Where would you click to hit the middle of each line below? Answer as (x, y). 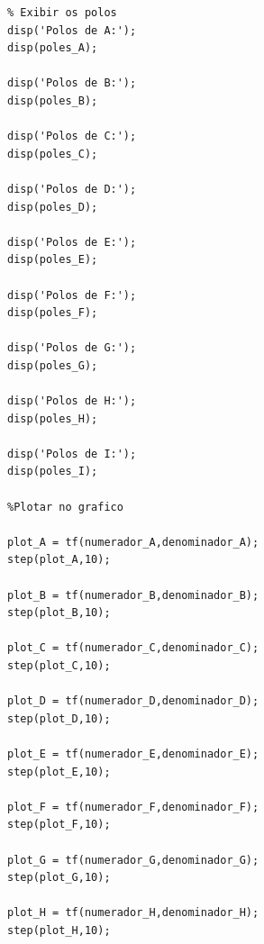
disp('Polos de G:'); (72, 348)
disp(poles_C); (53, 154)
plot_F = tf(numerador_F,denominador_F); (133, 807)
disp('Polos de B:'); (72, 83)
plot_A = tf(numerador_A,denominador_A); (133, 542)
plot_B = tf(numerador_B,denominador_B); (133, 595)
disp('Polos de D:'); (72, 189)
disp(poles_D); (53, 207)
